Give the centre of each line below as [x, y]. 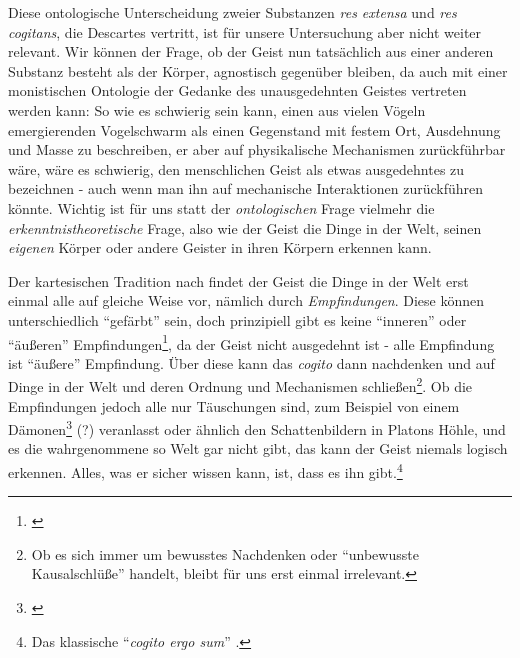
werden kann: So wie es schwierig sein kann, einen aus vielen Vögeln [217, 109]
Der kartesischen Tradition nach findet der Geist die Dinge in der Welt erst [238, 280]
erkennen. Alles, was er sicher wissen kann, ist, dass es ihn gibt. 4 [205, 470]
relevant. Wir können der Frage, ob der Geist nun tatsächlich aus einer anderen [251, 51]
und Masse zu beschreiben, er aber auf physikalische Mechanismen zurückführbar [257, 149]
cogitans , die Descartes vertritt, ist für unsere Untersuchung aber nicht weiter [245, 31]
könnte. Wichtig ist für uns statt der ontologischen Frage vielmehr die [221, 207]
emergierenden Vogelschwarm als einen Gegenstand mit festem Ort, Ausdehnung [254, 129]
